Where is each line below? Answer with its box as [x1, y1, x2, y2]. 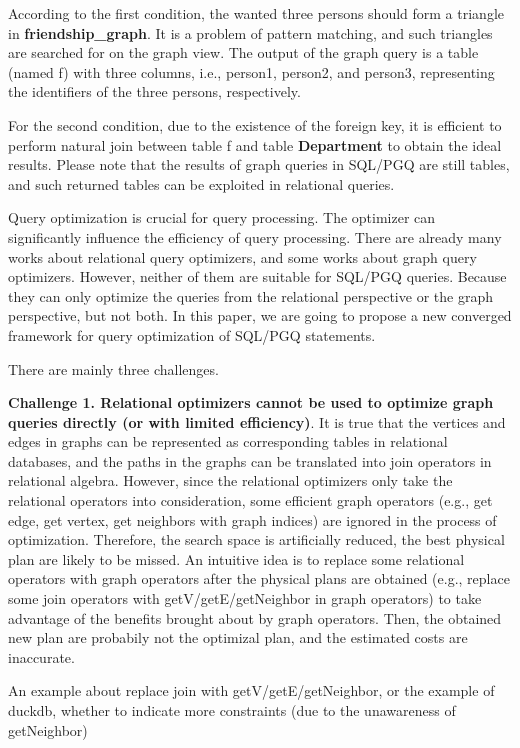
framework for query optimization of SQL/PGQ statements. [8, 324, 376, 345]
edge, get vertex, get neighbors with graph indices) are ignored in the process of [8, 509, 497, 530]
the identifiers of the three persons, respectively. [8, 81, 301, 102]
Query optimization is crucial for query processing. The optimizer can [8, 207, 436, 228]
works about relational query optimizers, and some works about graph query [8, 246, 477, 267]
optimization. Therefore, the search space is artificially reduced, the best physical [8, 529, 505, 550]
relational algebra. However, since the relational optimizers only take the [8, 470, 453, 491]
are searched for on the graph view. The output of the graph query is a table [8, 42, 479, 63]
